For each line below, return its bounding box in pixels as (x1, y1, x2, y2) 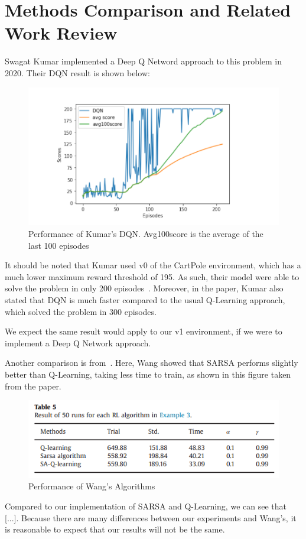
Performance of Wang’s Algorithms (28, 480, 155, 492)
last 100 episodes (28, 239, 89, 251)
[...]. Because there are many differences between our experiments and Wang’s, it (5, 511, 297, 524)
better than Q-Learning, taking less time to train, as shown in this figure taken (5, 368, 291, 380)
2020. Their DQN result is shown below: (5, 66, 150, 79)
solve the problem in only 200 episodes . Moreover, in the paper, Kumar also (5, 282, 284, 294)
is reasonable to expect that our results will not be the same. (5, 523, 225, 535)
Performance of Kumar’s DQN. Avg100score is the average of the (28, 228, 263, 240)
